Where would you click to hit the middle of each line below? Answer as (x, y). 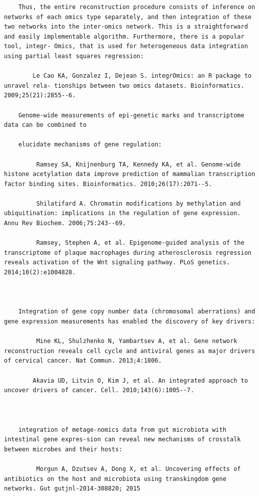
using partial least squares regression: (74, 56)
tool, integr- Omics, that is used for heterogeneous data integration (126, 46)
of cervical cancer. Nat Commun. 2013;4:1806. (83, 361)
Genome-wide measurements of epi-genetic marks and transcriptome (131, 115)
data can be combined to (45, 125)
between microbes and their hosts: (63, 449)
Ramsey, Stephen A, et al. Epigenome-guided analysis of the (140, 243)
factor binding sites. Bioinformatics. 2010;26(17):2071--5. (108, 184)
